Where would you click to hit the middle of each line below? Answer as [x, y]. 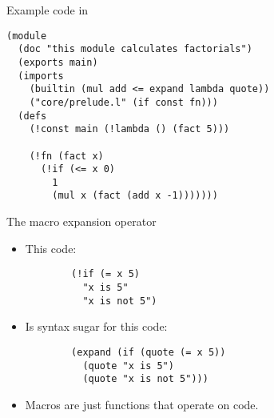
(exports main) [58, 62]
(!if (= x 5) [105, 274]
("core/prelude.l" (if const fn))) [123, 102]
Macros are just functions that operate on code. [142, 404]
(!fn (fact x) [66, 156]
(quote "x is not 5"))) [145, 379]
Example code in [48, 10]
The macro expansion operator [81, 221]
